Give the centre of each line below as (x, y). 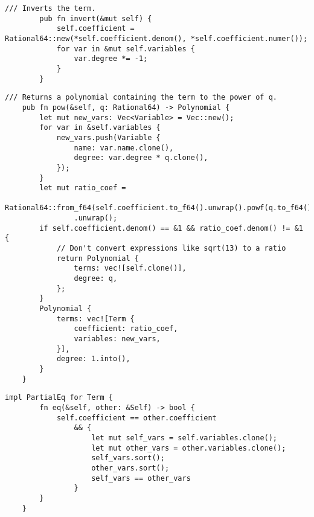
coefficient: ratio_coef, (126, 329)
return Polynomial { (98, 258)
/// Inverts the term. (50, 8)
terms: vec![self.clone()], (130, 268)
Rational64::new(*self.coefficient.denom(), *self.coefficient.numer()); (156, 38)
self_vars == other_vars (141, 478)
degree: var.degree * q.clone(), (141, 158)
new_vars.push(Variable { (108, 137)
